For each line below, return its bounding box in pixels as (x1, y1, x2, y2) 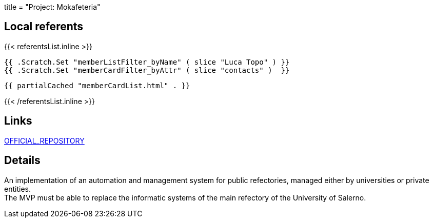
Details (4, 154, 41, 167)
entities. (4, 184, 31, 193)
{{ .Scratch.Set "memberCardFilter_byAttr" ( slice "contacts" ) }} (4, 66, 290, 74)
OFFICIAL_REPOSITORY (4, 136, 85, 145)
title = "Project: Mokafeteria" (4, 3, 101, 11)
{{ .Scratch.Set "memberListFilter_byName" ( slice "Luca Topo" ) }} (4, 57, 290, 66)
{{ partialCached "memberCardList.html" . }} (4, 81, 190, 90)
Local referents (4, 20, 84, 33)
